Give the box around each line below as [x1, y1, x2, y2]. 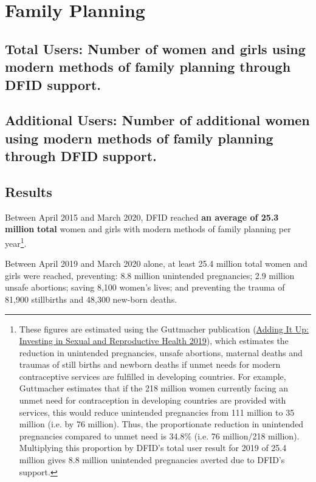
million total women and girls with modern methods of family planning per [5, 222, 291, 235]
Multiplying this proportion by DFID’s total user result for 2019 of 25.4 [19, 441, 287, 454]
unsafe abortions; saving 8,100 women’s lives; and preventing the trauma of [5, 281, 285, 294]
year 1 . [5, 235, 27, 249]
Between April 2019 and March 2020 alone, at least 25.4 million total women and [5, 257, 307, 270]
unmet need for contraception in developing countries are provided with [19, 394, 286, 407]
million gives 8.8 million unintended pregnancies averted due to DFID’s [19, 453, 285, 466]
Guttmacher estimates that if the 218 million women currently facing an [19, 382, 288, 394]
